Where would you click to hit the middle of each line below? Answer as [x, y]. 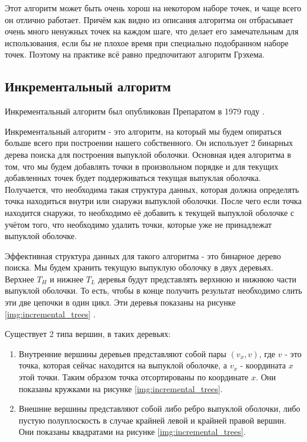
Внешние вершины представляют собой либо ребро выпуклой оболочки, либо [159, 408]
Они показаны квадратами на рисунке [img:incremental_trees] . [132, 432]
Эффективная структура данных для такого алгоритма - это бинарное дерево [143, 255]
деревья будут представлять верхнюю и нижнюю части [197, 279]
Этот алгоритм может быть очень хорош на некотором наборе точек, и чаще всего [153, 8]
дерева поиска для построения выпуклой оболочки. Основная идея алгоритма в [148, 154]
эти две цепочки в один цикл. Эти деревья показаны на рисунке [120, 302]
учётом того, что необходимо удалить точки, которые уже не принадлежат [138, 224]
